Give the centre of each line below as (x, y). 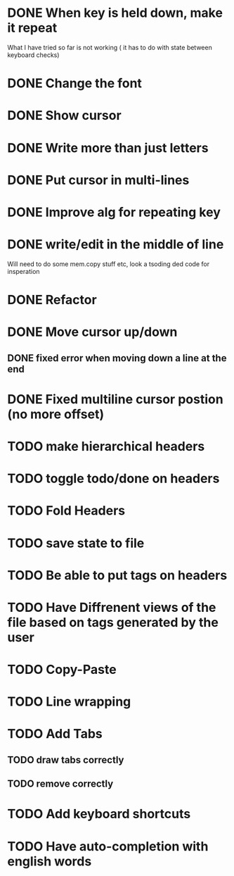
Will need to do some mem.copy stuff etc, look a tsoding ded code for (108, 264)
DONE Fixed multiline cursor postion (115, 399)
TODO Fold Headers (66, 511)
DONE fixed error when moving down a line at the (117, 358)
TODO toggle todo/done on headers (113, 478)
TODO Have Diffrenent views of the (112, 607)
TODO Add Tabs (55, 734)
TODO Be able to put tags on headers (117, 575)
